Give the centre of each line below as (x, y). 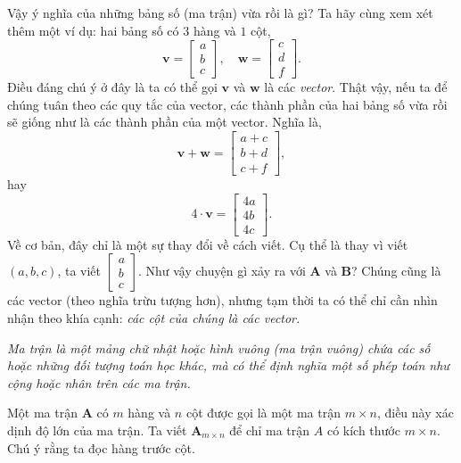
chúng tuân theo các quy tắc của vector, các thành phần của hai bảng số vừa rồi (227, 104)
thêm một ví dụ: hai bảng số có (93, 30)
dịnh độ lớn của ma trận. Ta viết (97, 430)
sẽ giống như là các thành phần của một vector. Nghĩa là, (165, 122)
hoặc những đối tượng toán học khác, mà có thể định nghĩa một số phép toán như (228, 365)
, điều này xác (415, 413)
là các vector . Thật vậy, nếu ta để (356, 87)
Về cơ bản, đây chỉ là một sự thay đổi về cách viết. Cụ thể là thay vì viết (208, 244)
